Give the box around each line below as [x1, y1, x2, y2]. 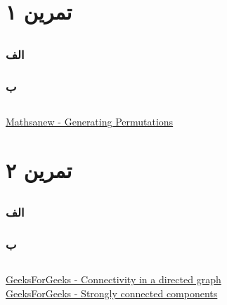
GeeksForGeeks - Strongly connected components [6, 286, 218, 301]
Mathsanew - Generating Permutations [6, 114, 174, 128]
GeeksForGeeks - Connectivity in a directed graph [6, 272, 221, 287]
